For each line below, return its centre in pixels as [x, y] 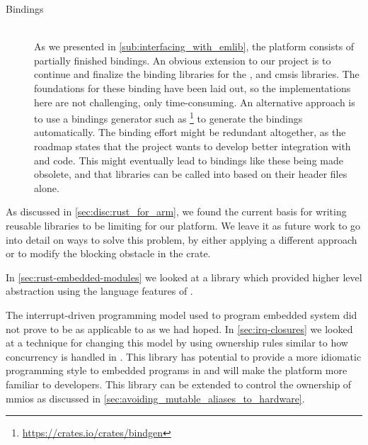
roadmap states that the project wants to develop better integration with [192, 146]
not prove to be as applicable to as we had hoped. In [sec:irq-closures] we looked [179, 328]
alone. [47, 187]
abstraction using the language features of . [99, 291]
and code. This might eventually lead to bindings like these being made [189, 160]
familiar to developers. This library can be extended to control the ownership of [179, 384]
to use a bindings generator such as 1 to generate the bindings [168, 117]
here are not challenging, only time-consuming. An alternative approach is [195, 102]
